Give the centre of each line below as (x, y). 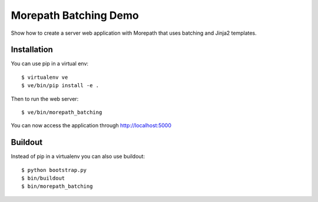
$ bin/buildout (43, 178)
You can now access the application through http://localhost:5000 (91, 125)
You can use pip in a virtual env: (49, 64)
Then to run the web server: (45, 99)
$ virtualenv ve (45, 77)
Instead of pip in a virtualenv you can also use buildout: (78, 157)
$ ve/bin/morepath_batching (62, 112)
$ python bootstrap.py (54, 170)
